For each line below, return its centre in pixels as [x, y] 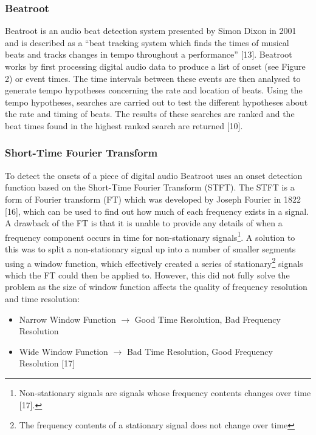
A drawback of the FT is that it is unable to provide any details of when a [144, 223]
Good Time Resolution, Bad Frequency [208, 319]
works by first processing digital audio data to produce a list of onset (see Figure [155, 66]
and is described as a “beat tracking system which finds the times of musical [147, 42]
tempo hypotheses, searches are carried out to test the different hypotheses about [156, 102]
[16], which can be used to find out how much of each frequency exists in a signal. [157, 211]
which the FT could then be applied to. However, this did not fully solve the [147, 275]
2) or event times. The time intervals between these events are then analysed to [153, 78]
